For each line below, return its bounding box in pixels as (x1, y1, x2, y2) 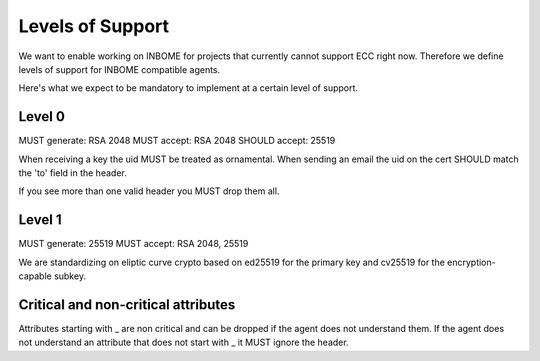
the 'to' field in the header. (18, 167, 127, 179)
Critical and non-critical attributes (18, 296, 236, 313)
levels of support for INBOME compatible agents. (18, 63, 221, 75)
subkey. (53, 270, 87, 282)
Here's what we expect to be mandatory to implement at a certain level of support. (18, 82, 359, 94)
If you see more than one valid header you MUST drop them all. (18, 185, 280, 197)
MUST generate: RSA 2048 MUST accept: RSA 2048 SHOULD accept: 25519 (18, 135, 336, 147)
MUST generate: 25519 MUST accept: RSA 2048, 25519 (18, 238, 249, 250)
